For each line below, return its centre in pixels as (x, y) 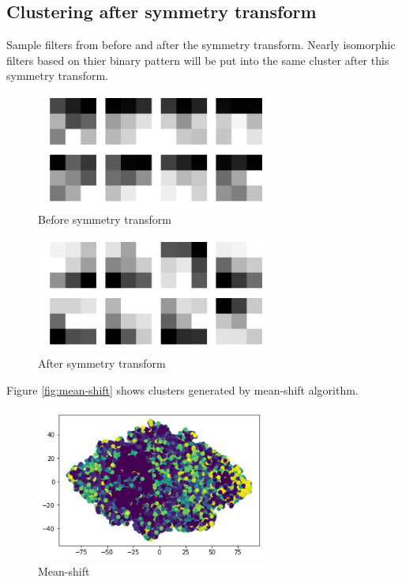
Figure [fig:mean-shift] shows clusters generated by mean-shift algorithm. (182, 389)
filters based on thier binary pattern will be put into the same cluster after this (198, 60)
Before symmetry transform (105, 219)
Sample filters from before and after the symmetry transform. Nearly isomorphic (201, 45)
